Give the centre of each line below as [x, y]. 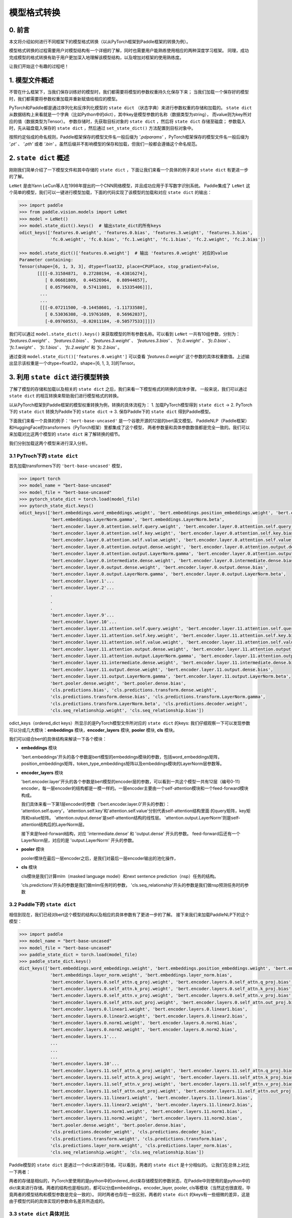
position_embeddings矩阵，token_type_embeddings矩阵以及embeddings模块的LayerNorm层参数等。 [123, 764]
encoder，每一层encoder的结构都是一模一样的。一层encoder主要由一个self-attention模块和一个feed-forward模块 [135, 788]
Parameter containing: [46, 260]
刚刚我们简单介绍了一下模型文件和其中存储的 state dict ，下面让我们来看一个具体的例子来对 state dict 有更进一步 [129, 170]
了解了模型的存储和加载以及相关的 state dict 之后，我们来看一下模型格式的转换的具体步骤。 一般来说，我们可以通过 [128, 389]
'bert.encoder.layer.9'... [82, 615]
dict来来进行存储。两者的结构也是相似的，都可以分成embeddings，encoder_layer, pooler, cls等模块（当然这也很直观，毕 [130, 1188]
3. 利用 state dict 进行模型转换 [59, 377]
